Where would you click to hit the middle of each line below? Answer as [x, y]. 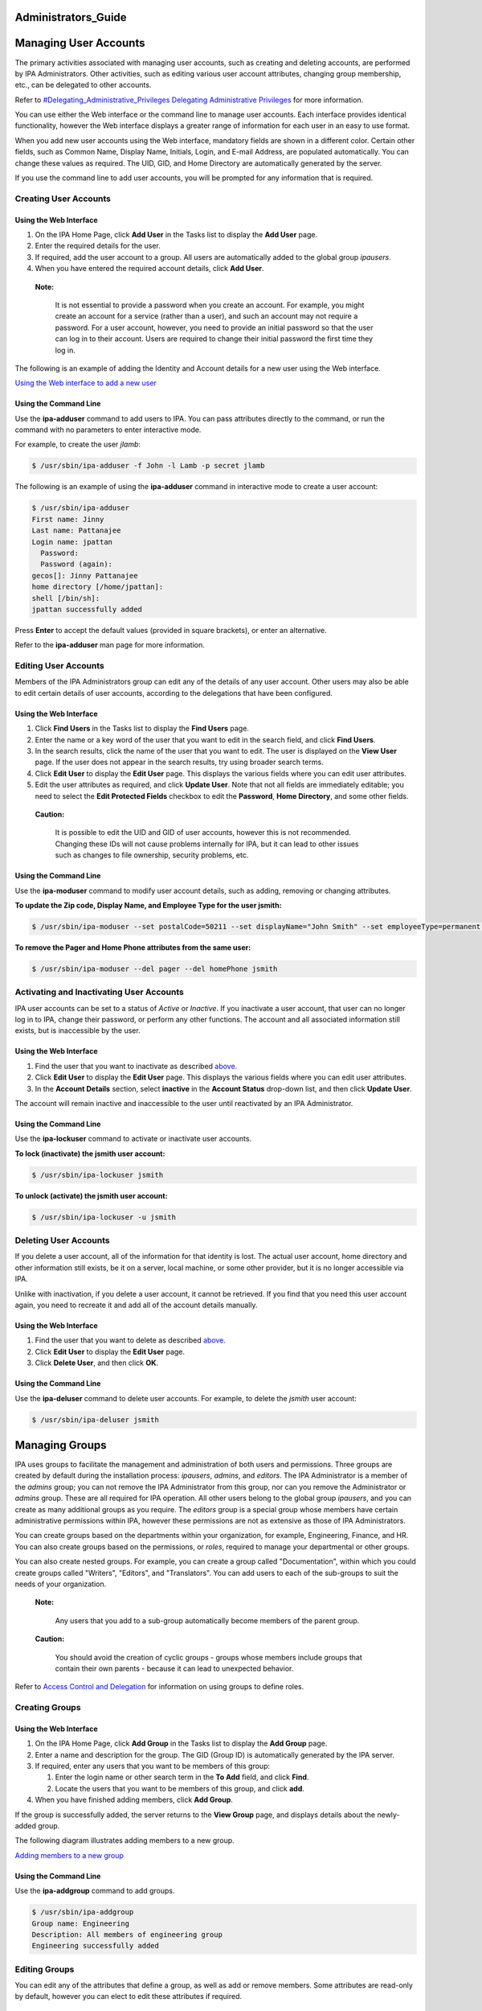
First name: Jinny [68, 519]
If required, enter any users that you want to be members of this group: [153, 1766]
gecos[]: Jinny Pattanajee [85, 576]
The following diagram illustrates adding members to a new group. [125, 1840]
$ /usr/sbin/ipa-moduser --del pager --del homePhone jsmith [155, 968]
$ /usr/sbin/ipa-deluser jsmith [96, 1419]
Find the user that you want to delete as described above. [131, 1340]
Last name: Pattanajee [76, 531]
